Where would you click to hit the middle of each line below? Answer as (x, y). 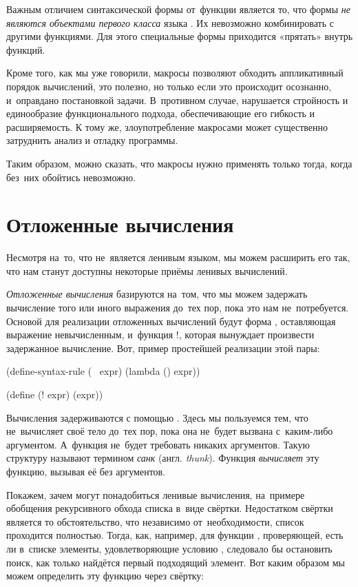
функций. (26, 49)
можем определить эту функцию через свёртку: (105, 576)
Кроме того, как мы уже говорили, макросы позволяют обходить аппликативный (175, 73)
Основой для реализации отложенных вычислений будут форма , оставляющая (171, 321)
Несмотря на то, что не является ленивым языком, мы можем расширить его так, (178, 257)
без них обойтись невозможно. (71, 177)
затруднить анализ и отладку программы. (92, 140)
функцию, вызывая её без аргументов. (86, 471)
